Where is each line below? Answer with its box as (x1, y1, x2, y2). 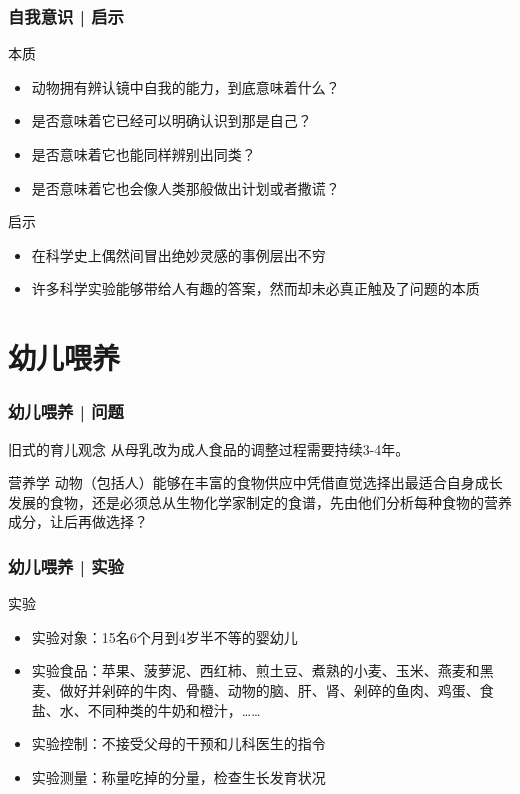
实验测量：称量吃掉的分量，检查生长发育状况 (31, 766, 326, 787)
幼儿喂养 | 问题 (8, 399, 124, 424)
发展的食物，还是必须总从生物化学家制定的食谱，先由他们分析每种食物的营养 (8, 491, 512, 512)
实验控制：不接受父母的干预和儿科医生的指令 (31, 733, 326, 754)
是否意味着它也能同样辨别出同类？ (31, 144, 256, 164)
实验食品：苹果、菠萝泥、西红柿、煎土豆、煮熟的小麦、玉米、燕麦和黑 (31, 660, 494, 681)
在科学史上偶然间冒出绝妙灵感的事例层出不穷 (31, 244, 326, 265)
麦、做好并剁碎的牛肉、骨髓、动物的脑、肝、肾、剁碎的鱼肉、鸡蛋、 (31, 679, 480, 700)
